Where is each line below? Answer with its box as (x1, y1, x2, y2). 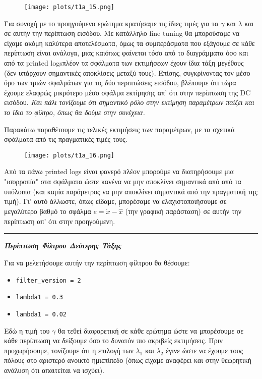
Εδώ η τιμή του (4, 325, 50, 336)
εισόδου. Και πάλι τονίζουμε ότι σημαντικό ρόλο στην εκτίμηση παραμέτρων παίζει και (4, 97, 254, 107)
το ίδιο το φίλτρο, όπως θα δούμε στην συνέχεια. (4, 107, 145, 117)
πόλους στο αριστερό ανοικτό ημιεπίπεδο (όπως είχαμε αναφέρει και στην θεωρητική (4, 355, 252, 365)
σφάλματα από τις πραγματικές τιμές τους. (4, 134, 127, 144)
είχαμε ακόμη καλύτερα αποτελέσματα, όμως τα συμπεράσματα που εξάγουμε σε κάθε (4, 37, 255, 48)
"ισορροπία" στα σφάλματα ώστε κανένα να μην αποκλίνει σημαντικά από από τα (4, 176, 241, 187)
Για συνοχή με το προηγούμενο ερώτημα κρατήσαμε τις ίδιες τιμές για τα (4, 18, 219, 28)
